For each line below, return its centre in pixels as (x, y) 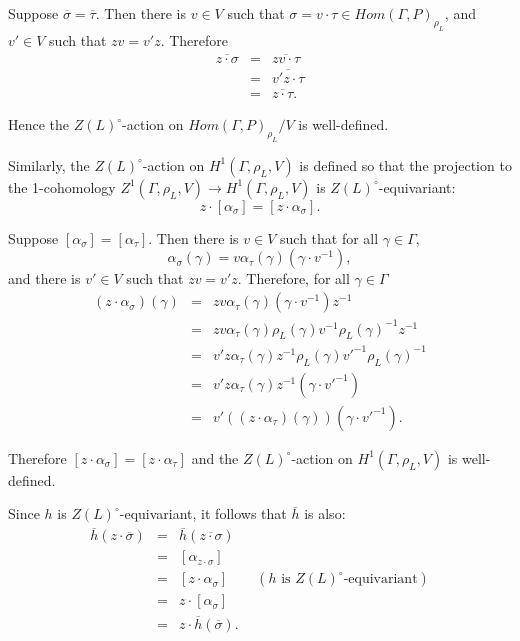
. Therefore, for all (293, 278)
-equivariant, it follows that (203, 513)
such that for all (329, 237)
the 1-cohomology (62, 186)
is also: (325, 513)
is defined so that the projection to (405, 164)
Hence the (39, 124)
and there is (44, 278)
